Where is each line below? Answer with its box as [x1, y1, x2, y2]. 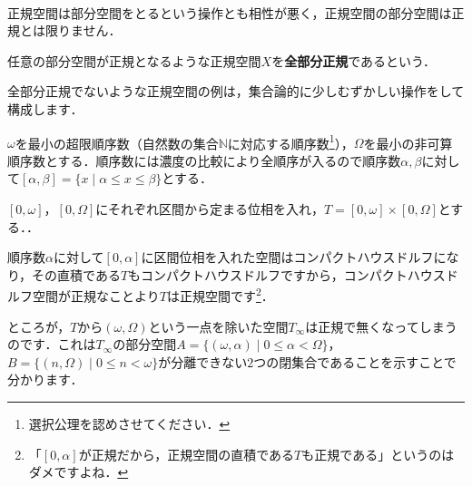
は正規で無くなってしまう [305, 316, 457, 335]
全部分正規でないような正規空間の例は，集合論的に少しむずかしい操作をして [7, 82, 465, 101]
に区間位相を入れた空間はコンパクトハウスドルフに [141, 248, 447, 267]
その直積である [32, 265, 121, 284]
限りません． [44, 21, 122, 40]
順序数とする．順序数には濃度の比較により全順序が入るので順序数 [7, 151, 401, 170]
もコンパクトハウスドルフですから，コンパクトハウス [128, 265, 446, 284]
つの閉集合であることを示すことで [253, 352, 457, 371]
